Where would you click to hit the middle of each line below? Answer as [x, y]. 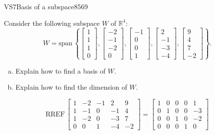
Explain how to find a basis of [60, 70]
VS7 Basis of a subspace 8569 [46, 6]
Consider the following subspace [52, 23]
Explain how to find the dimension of [71, 87]
